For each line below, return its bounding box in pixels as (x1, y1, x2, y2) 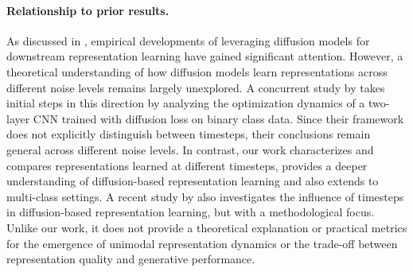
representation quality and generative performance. (6, 251, 255, 267)
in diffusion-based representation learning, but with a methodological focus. (6, 204, 375, 220)
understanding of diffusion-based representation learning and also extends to (6, 173, 379, 189)
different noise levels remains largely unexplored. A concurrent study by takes (6, 79, 385, 95)
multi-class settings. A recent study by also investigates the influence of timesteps (6, 188, 404, 204)
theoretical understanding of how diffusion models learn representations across (6, 63, 388, 80)
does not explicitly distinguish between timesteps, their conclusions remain (6, 126, 371, 142)
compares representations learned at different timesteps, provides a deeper (6, 157, 368, 173)
